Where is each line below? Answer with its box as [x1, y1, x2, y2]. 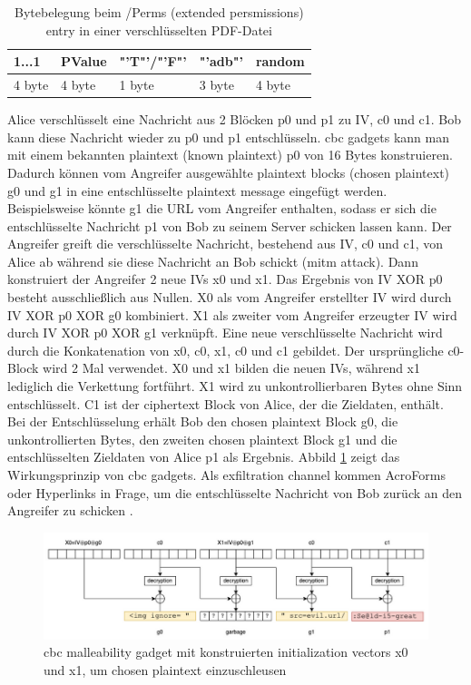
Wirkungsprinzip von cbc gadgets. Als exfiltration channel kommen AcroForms [7, 465, 446, 484]
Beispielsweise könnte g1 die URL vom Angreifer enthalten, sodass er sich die [7, 199, 437, 218]
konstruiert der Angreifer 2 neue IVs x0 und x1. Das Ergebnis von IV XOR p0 [7, 269, 443, 289]
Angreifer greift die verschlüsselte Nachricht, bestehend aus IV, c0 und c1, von [7, 234, 444, 253]
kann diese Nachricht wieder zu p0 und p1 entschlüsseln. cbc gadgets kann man [7, 127, 449, 146]
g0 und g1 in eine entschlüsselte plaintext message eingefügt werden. [7, 181, 388, 200]
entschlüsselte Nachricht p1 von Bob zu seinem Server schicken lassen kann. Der [7, 216, 452, 235]
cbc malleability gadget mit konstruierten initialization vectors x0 [44, 642, 408, 661]
